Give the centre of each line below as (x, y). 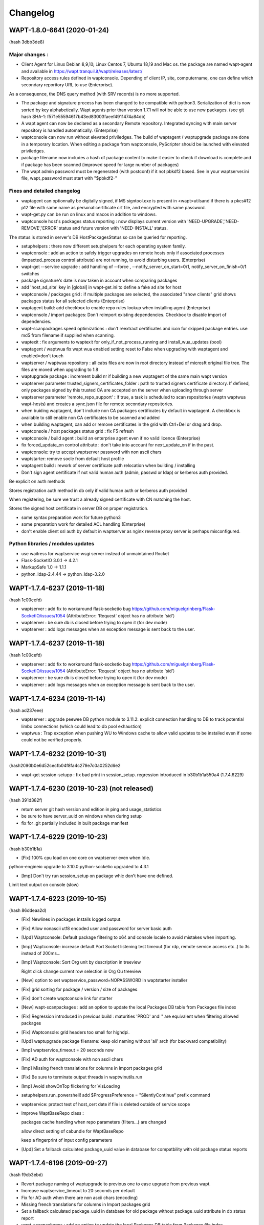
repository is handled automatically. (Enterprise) (70, 130)
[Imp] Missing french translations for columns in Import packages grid (92, 1068)
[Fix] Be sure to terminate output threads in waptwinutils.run (82, 1077)
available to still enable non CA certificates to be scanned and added (90, 417)
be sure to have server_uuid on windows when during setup (81, 816)
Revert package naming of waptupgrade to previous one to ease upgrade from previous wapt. (116, 1184)
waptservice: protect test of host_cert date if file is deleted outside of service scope (106, 1104)
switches (30, 273)
